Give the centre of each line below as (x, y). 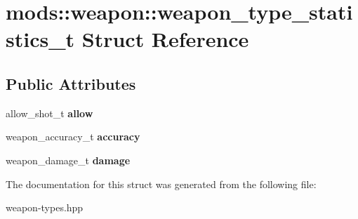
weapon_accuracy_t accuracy (73, 137)
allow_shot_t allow (49, 113)
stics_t (40, 39)
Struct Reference (165, 39)
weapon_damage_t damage (68, 160)
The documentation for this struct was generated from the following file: (161, 184)
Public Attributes (71, 83)
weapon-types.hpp (45, 207)
